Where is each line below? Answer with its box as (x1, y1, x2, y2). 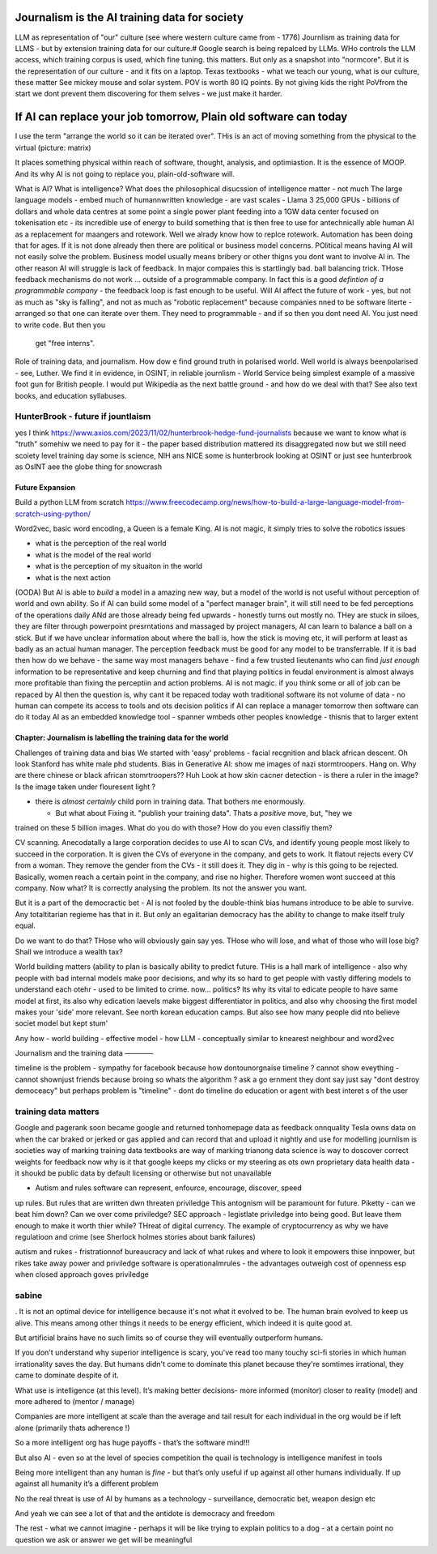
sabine (15, 1289, 43, 1300)
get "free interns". (35, 339, 95, 348)
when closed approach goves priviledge (15, 1270, 149, 1279)
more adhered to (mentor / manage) (15, 1396, 135, 1406)
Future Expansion (15, 482, 76, 492)
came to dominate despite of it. (15, 1370, 119, 1381)
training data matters (15, 1106, 100, 1117)
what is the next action (35, 572, 111, 583)
